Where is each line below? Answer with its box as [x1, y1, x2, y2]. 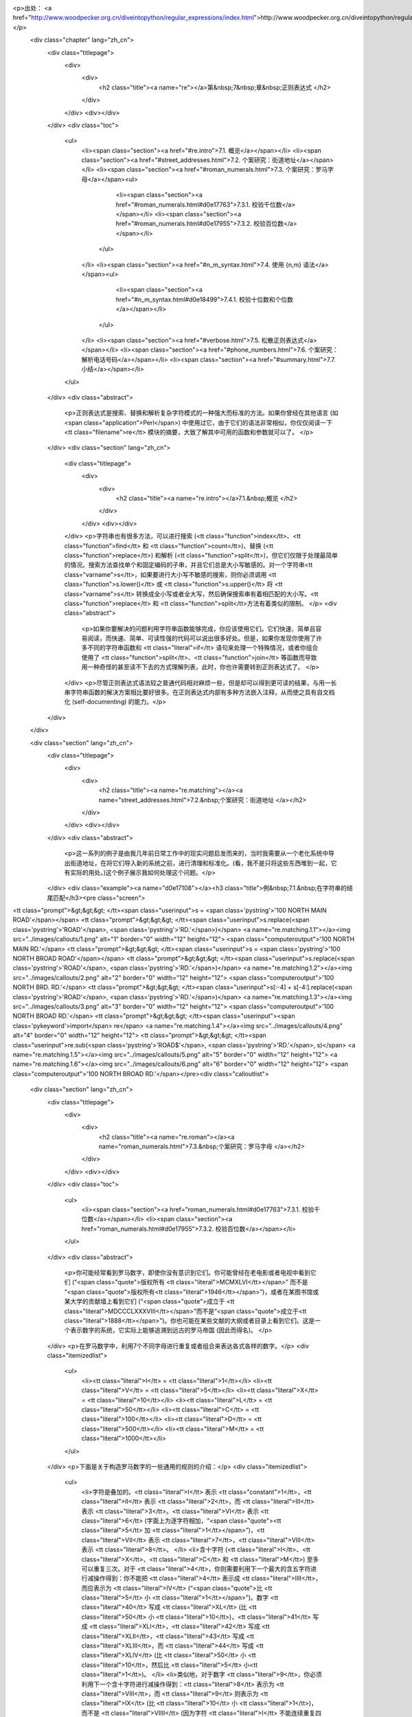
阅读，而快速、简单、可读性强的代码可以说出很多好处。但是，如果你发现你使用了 [87, 634, 316, 642]
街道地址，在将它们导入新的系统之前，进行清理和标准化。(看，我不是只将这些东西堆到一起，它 [69, 858, 338, 867]
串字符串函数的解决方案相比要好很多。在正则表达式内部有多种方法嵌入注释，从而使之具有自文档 [64, 688, 335, 696]
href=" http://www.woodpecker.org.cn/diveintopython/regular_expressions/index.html [12, 14, 254, 22]
